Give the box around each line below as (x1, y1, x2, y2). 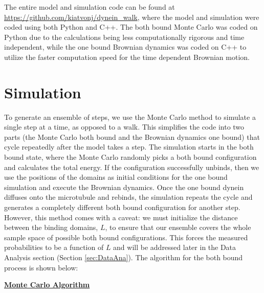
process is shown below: (4, 262, 78, 273)
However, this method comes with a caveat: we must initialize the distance (4, 212, 238, 222)
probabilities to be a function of (4, 242, 104, 253)
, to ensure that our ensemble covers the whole (105, 222, 251, 233)
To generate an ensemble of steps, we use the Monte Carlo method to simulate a (4, 111, 256, 122)
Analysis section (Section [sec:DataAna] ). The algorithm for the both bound (4, 252, 243, 262)
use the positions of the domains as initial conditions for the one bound (4, 172, 228, 182)
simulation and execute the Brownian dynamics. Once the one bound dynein (4, 181, 244, 192)
